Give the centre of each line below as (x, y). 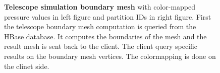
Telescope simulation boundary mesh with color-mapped (100, 7)
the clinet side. (27, 66)
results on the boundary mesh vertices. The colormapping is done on (110, 56)
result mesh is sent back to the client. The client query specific (101, 46)
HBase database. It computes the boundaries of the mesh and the (105, 36)
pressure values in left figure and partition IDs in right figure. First (108, 16)
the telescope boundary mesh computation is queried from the (100, 26)
